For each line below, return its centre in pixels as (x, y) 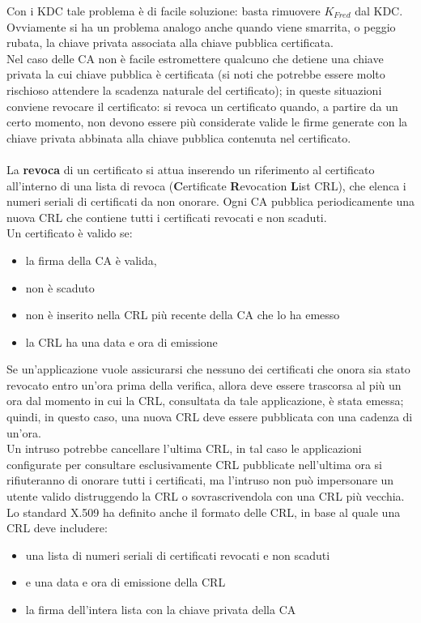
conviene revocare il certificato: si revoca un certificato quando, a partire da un (202, 106)
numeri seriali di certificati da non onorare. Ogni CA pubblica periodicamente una (210, 201)
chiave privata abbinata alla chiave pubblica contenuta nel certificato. (179, 137)
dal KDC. (379, 11)
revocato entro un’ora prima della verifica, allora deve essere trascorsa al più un (204, 384)
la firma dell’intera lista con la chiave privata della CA (161, 609)
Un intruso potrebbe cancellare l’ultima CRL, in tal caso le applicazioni (184, 448)
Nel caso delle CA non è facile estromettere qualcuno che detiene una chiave (195, 58)
